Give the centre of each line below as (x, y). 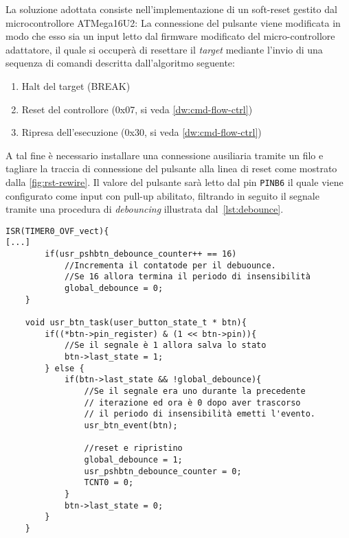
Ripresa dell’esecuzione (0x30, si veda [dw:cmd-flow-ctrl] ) (142, 132)
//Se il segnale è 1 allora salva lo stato (165, 346)
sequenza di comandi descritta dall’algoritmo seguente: (120, 63)
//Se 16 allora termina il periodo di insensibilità (187, 277)
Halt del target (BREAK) (76, 85)
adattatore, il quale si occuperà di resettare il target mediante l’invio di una (164, 49)
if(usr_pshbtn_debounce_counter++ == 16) (141, 254)
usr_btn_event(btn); (131, 425)
